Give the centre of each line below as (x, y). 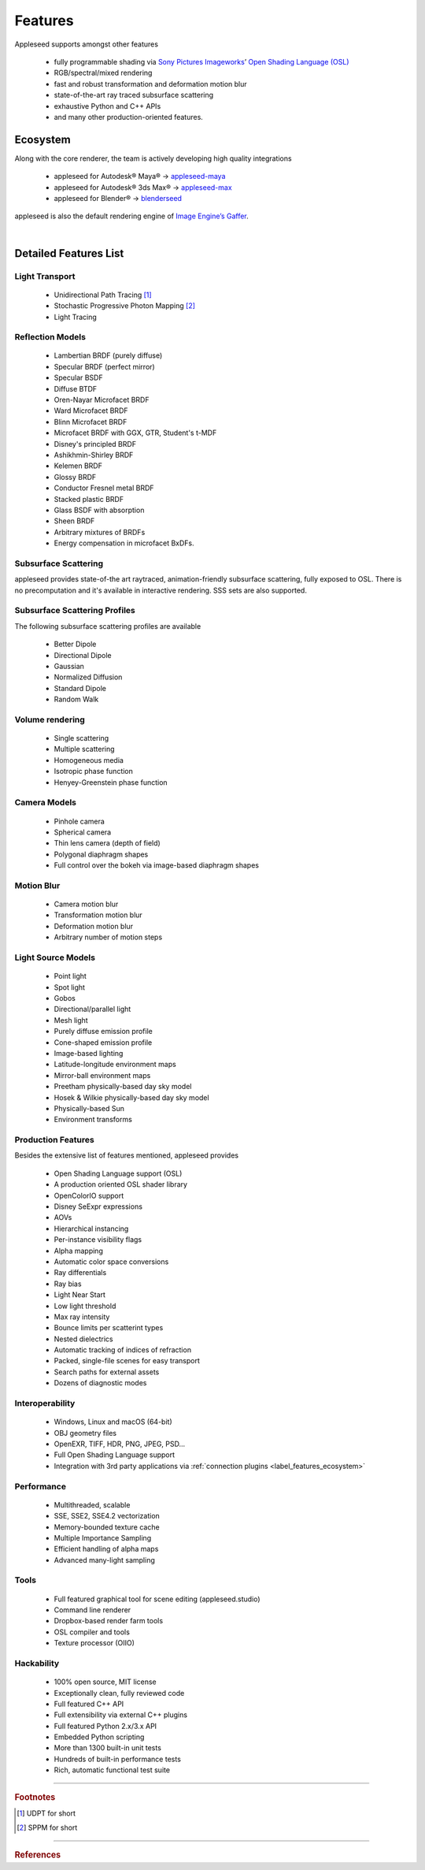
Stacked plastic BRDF (89, 499)
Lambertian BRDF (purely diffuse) (108, 355)
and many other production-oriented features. (129, 117)
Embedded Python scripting (99, 1737)
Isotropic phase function (94, 771)
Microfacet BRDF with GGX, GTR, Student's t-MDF (135, 433)
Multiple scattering (84, 749)
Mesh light (71, 1020)
